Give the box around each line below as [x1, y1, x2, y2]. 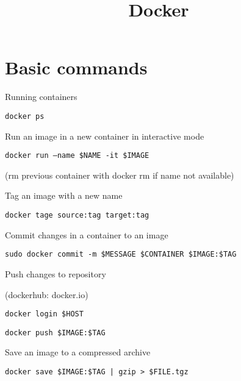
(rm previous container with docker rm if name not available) [5, 168, 234, 181]
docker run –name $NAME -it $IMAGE [5, 151, 149, 160]
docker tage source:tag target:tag [5, 211, 149, 219]
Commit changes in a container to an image [5, 228, 168, 241]
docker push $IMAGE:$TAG [5, 328, 106, 337]
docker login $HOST [5, 310, 84, 319]
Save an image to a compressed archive [5, 346, 151, 358]
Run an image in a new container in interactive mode [5, 129, 204, 142]
